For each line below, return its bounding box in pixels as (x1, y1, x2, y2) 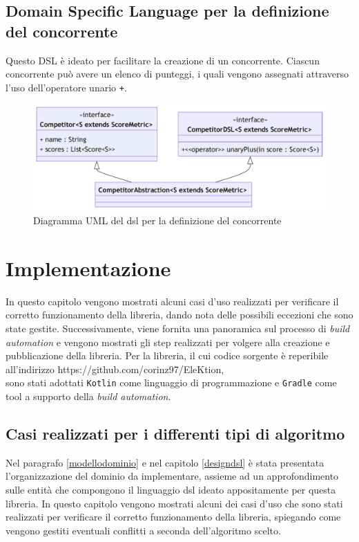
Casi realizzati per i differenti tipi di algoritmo (6, 422, 345, 444)
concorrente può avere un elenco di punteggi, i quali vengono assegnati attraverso (6, 66, 349, 81)
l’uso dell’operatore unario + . (6, 80, 127, 94)
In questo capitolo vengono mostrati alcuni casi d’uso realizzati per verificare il (6, 293, 339, 308)
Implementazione (6, 253, 171, 282)
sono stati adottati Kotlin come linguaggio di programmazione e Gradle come (6, 375, 337, 390)
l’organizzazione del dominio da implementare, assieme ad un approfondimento (6, 469, 339, 483)
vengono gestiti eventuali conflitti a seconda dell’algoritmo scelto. (6, 523, 281, 537)
